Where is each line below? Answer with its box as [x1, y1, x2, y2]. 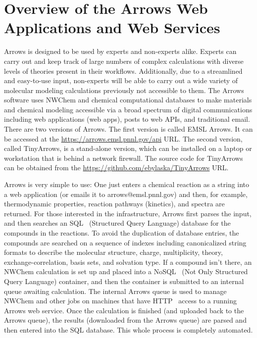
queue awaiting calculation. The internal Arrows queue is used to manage [4, 286, 227, 296]
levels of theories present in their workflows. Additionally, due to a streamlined [4, 65, 243, 76]
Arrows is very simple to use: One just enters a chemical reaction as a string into [4, 179, 250, 190]
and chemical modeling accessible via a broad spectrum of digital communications [4, 104, 253, 114]
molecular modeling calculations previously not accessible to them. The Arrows [4, 85, 244, 95]
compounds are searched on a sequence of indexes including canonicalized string [4, 237, 247, 247]
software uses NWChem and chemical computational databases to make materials [4, 95, 252, 105]
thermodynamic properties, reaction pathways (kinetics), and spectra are [4, 198, 225, 209]
